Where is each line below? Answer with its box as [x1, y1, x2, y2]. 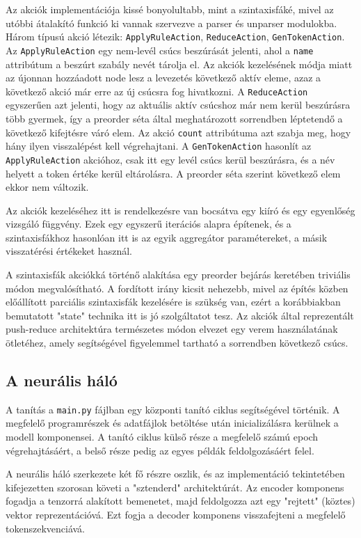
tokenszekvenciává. [6, 521, 86, 535]
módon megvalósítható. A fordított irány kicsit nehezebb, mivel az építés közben [6, 280, 348, 295]
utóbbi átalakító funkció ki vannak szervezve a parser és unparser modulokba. [6, 15, 337, 30]
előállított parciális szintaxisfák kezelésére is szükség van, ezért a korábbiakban [6, 294, 341, 309]
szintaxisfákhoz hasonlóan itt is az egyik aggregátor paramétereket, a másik [6, 230, 328, 244]
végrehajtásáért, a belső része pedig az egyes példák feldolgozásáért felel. [6, 443, 314, 457]
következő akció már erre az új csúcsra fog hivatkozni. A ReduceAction [6, 84, 308, 98]
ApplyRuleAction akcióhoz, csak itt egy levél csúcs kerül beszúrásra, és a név [6, 152, 335, 166]
